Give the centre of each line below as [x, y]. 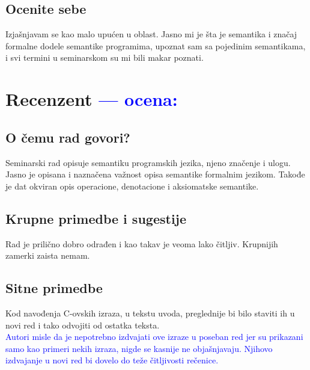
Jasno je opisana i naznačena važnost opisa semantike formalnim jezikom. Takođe [155, 174]
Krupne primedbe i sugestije [96, 218]
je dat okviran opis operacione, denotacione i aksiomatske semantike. [132, 186]
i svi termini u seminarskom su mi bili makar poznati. [105, 57]
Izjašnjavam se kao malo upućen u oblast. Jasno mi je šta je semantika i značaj [151, 34]
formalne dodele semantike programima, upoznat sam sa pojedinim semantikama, [156, 45]
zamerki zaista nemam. [48, 255]
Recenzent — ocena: [92, 99]
